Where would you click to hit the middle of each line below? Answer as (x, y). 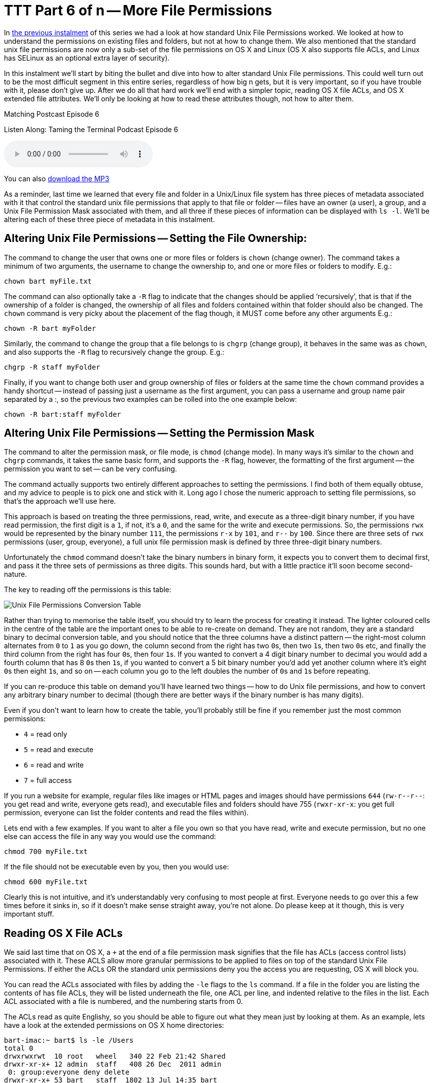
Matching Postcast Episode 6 (52, 114)
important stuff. (29, 914)
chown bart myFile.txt (48, 281)
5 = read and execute (59, 750)
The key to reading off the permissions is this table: (88, 590)
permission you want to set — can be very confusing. (91, 469)
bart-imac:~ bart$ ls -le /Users (69, 1041)
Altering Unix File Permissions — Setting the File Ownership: (155, 238)
